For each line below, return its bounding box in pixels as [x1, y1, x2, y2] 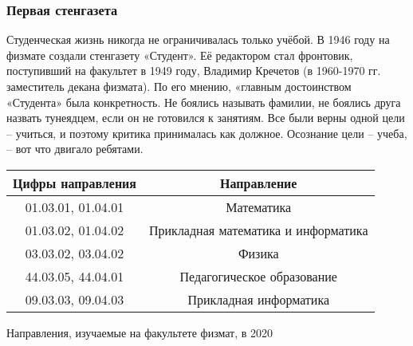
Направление [220, 173, 297, 192]
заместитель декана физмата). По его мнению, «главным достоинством [6, 78, 352, 94]
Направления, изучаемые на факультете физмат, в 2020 [6, 324, 273, 340]
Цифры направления [13, 173, 136, 192]
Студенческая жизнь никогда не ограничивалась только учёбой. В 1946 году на [6, 31, 390, 48]
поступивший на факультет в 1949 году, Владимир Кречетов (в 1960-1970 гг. [6, 62, 381, 79]
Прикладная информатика [187, 289, 330, 309]
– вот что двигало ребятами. [6, 140, 144, 157]
